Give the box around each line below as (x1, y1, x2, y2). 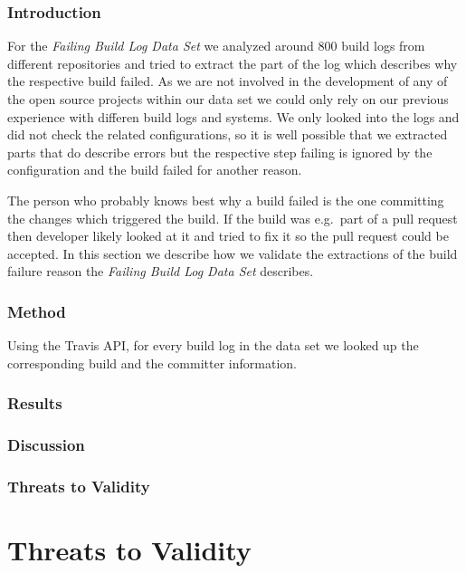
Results (7, 392, 62, 415)
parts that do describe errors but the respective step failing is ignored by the (7, 142, 433, 161)
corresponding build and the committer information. (7, 353, 297, 372)
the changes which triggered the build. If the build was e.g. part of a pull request (7, 208, 458, 227)
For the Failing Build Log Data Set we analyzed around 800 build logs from (7, 36, 425, 55)
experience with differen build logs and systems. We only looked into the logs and (7, 107, 460, 126)
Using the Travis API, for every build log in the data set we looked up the (7, 336, 419, 355)
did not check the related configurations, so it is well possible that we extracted (7, 125, 448, 144)
